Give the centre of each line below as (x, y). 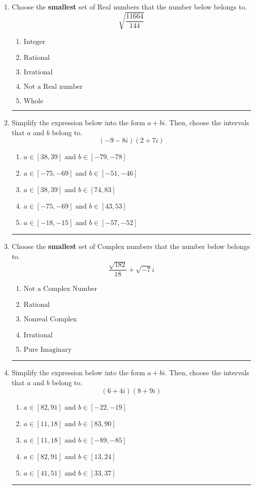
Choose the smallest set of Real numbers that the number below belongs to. (129, 6)
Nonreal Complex (50, 320)
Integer (34, 42)
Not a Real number (53, 87)
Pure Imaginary (48, 350)
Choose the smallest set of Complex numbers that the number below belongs (131, 246)
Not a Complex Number (60, 289)
